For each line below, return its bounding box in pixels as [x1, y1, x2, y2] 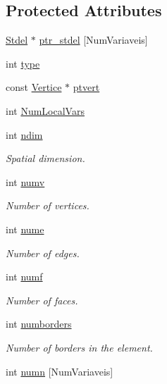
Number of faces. [6, 292, 78, 307]
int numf [6, 269, 43, 284]
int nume [6, 221, 44, 236]
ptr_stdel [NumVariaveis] [39, 32, 148, 47]
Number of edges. [6, 245, 80, 260]
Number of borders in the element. [6, 340, 153, 354]
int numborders [6, 316, 72, 331]
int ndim [6, 127, 43, 142]
